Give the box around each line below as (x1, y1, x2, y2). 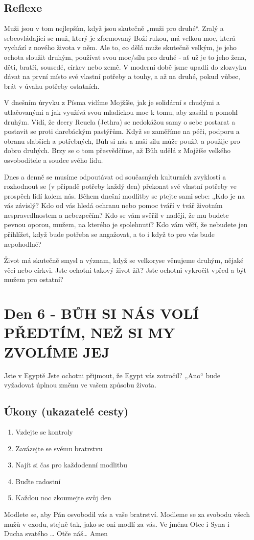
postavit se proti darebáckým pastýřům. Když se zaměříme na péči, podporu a (4, 126, 240, 136)
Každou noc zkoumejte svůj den (15, 492, 112, 503)
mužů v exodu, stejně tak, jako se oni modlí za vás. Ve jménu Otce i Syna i (4, 518, 230, 529)
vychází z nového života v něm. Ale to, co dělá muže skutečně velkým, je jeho (4, 42, 237, 52)
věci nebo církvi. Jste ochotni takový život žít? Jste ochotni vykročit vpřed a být (4, 264, 247, 275)
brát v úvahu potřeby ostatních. (4, 80, 100, 91)
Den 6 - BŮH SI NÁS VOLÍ (4, 303, 199, 323)
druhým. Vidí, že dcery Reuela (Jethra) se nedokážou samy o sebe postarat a (4, 116, 235, 127)
